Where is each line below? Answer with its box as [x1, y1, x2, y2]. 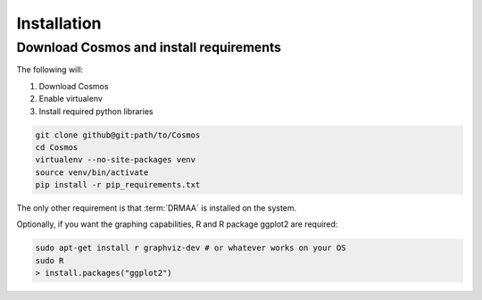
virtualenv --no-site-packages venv [35, 154, 196, 165]
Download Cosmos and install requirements [16, 39, 281, 55]
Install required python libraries [38, 105, 154, 116]
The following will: [16, 64, 84, 75]
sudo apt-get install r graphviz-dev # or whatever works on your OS [35, 243, 346, 254]
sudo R [35, 255, 64, 265]
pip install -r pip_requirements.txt [35, 179, 201, 190]
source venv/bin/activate [35, 167, 149, 178]
